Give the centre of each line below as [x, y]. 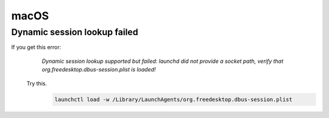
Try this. [37, 83]
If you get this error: [36, 47]
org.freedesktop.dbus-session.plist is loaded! [99, 70]
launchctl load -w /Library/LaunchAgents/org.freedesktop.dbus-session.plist [173, 99]
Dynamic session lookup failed [75, 32]
